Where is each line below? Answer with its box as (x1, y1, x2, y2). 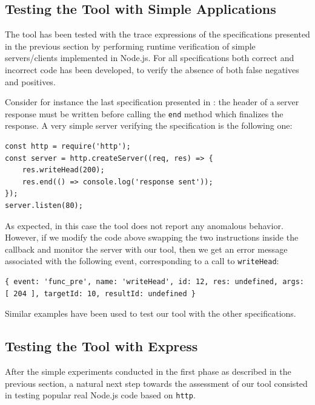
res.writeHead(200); (22, 166, 105, 175)
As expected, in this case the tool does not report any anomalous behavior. (5, 219, 283, 232)
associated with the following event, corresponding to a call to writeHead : (5, 254, 279, 267)
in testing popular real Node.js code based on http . (5, 389, 196, 401)
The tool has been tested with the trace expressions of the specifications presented (5, 28, 310, 40)
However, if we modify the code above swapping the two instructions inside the (5, 231, 299, 244)
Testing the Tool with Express (5, 337, 198, 355)
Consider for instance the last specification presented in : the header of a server (5, 96, 299, 108)
